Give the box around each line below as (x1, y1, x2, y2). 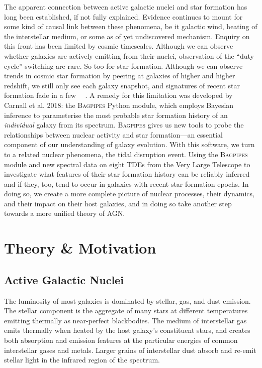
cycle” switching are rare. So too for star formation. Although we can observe (4, 60, 243, 71)
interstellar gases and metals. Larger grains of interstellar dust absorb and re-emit (4, 344, 256, 355)
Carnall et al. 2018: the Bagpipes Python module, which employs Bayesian (4, 99, 234, 110)
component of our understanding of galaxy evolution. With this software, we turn (4, 139, 255, 150)
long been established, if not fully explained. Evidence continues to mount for (4, 11, 243, 22)
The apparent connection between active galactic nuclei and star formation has (4, 2, 247, 12)
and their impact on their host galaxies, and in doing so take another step (4, 198, 232, 208)
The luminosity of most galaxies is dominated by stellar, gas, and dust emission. (4, 295, 251, 306)
